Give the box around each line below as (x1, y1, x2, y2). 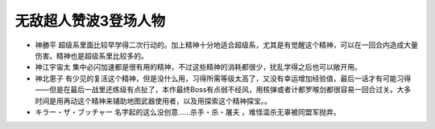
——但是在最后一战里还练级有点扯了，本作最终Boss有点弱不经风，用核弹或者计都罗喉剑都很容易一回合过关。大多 (35, 85, 412, 95)
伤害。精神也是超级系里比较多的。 (35, 50, 148, 60)
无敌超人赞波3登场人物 (14, 12, 166, 30)
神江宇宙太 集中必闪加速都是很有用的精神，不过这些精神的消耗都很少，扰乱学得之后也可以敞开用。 (35, 62, 362, 72)
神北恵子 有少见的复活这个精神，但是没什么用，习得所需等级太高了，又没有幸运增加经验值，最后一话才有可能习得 (35, 73, 411, 83)
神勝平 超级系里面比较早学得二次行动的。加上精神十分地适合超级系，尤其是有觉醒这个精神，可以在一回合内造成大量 (35, 40, 418, 50)
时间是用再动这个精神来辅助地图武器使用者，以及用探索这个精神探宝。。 (35, 96, 271, 106)
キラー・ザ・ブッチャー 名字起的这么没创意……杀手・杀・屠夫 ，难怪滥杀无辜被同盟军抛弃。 (35, 107, 341, 116)
